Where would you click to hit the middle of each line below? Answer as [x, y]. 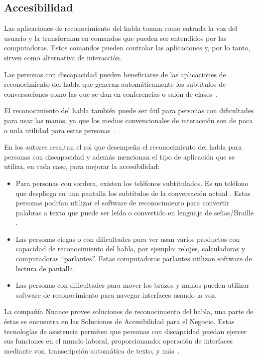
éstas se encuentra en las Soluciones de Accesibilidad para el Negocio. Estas [119, 321]
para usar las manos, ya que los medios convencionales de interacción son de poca [129, 120]
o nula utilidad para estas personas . [60, 130]
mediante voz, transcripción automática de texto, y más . [92, 350]
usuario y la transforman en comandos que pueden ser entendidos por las [115, 38]
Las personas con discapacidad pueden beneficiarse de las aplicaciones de [115, 74]
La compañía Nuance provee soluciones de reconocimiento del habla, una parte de [129, 311]
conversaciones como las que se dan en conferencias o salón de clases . [111, 93]
